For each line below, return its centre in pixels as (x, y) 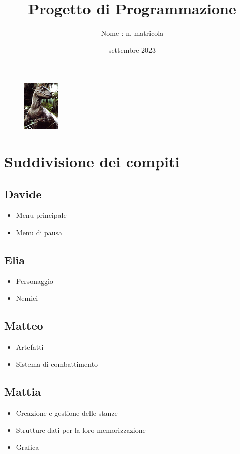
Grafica (27, 447)
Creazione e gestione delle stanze (67, 413)
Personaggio (35, 281)
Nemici (27, 298)
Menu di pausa (39, 232)
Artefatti (30, 347)
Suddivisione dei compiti (92, 162)
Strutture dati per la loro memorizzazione (81, 430)
